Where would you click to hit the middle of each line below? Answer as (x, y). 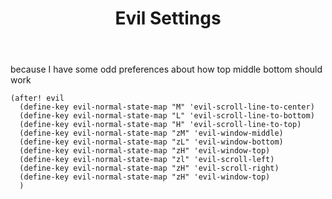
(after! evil (37, 98)
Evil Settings (168, 18)
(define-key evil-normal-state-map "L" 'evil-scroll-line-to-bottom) (167, 116)
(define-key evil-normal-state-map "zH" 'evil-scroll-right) (149, 168)
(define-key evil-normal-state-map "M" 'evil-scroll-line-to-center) (167, 107)
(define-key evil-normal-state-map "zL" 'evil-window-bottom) (151, 142)
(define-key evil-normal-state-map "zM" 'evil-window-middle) (151, 133)
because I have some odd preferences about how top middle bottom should (166, 69)
